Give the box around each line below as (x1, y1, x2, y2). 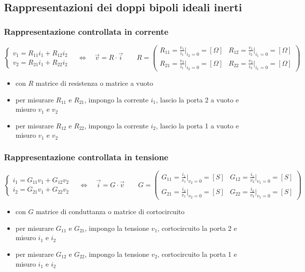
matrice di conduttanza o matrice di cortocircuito (36, 206, 185, 217)
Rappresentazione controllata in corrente (4, 25, 169, 37)
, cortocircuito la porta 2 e (157, 223, 237, 233)
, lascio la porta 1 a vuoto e (155, 120, 239, 130)
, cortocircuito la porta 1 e (157, 248, 237, 259)
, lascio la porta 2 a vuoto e (155, 94, 239, 104)
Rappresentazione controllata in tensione (4, 150, 169, 163)
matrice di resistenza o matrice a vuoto (35, 77, 153, 88)
